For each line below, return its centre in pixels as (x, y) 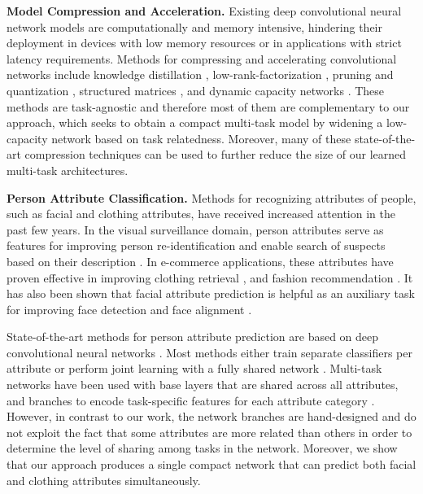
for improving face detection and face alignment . (129, 309)
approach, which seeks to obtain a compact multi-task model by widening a (195, 122)
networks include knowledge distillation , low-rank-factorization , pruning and (200, 74)
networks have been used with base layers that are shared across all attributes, (203, 385)
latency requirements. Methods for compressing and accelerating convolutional (202, 58)
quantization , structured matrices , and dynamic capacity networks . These (196, 90)
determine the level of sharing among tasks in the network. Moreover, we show (202, 448)
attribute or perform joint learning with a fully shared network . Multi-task (194, 368)
